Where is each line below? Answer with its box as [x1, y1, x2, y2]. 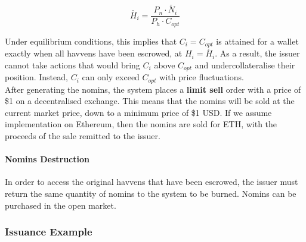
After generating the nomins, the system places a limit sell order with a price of [5, 83, 301, 95]
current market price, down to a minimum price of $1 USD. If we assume [5, 106, 272, 118]
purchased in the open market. [5, 199, 116, 211]
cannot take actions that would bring [5, 58, 140, 71]
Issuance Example [5, 224, 92, 239]
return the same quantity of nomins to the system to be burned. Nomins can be [5, 187, 296, 200]
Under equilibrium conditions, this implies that [5, 34, 177, 47]
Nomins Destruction [5, 153, 89, 165]
